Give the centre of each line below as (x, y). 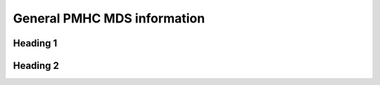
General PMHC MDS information (109, 18)
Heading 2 (36, 66)
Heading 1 (35, 43)
